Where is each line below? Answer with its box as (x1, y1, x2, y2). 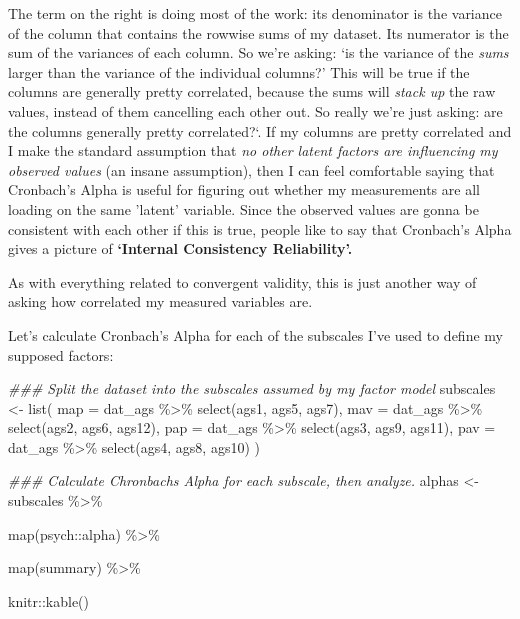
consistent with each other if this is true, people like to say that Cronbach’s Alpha (8, 218, 512, 239)
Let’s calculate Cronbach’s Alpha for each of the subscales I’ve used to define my (8, 324, 503, 345)
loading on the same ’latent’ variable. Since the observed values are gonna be (8, 198, 479, 219)
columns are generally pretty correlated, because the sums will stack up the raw (8, 81, 496, 102)
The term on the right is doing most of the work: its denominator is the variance (8, 3, 502, 23)
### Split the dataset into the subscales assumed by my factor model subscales (8, 378, 496, 399)
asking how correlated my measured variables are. (8, 291, 313, 312)
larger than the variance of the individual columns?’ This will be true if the (8, 61, 470, 82)
